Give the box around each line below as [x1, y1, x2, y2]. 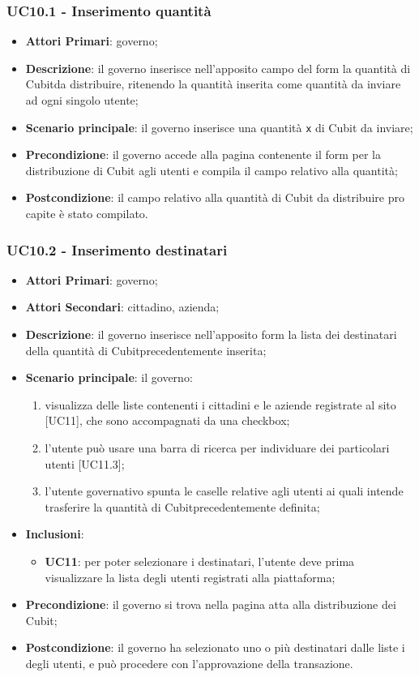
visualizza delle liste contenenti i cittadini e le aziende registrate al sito [45, 396, 396, 413]
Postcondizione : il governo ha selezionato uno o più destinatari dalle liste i [25, 639, 405, 656]
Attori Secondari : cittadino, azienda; [25, 298, 220, 315]
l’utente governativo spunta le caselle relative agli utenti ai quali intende [45, 482, 404, 499]
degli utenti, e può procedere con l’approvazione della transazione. [25, 654, 353, 671]
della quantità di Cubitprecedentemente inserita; [25, 341, 267, 358]
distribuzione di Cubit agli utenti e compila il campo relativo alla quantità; [25, 161, 398, 178]
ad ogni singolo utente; [25, 92, 139, 108]
